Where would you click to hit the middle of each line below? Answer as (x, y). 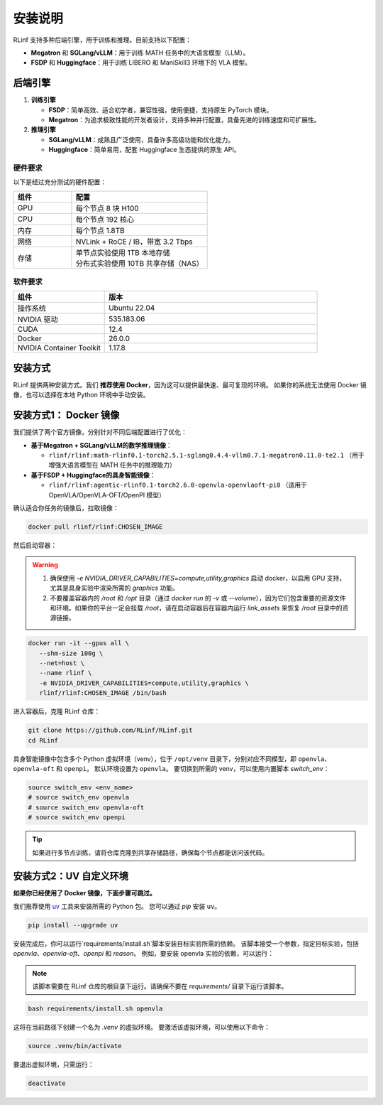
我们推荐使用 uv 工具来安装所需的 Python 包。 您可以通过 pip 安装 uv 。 (117, 906)
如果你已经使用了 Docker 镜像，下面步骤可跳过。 (84, 893)
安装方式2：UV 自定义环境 (71, 877)
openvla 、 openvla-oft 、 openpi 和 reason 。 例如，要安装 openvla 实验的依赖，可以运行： (144, 954)
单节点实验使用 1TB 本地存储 (123, 252)
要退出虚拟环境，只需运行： (54, 1064)
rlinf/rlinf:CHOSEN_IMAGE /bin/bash (103, 693)
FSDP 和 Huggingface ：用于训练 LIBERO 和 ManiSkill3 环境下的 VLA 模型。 (141, 63)
